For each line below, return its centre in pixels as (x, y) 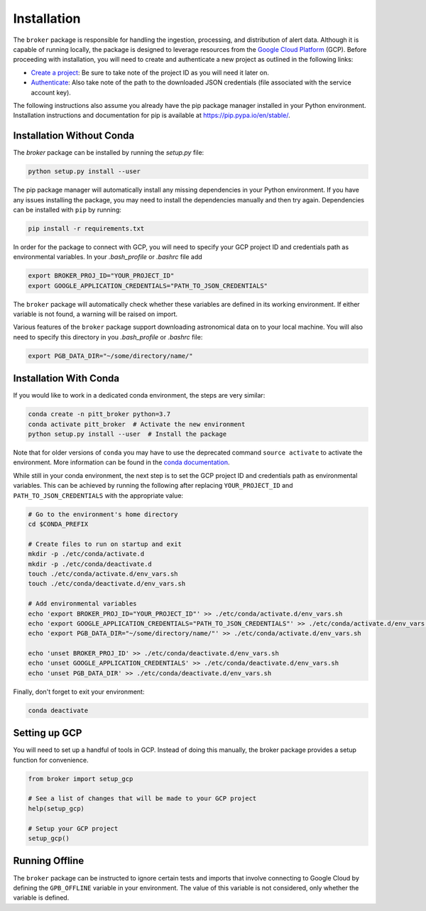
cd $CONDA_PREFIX (58, 524)
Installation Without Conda (74, 136)
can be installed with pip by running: (67, 209)
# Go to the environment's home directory (103, 514)
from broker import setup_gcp (81, 779)
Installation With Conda (66, 379)
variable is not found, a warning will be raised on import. (95, 314)
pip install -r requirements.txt (86, 228)
